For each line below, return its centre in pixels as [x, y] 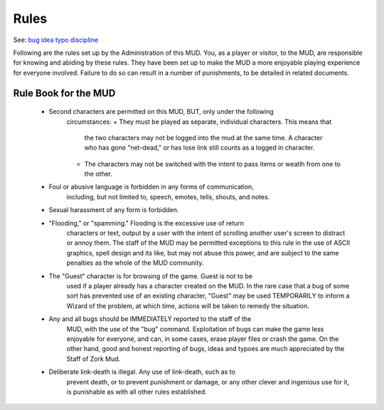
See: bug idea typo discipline [56, 40]
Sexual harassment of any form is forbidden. [114, 210]
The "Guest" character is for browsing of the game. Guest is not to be [150, 276]
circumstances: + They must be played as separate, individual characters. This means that [199, 122]
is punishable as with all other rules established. [137, 391]
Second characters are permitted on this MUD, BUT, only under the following [161, 112]
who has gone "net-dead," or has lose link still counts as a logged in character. [199, 148]
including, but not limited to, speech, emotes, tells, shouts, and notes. [168, 196]
